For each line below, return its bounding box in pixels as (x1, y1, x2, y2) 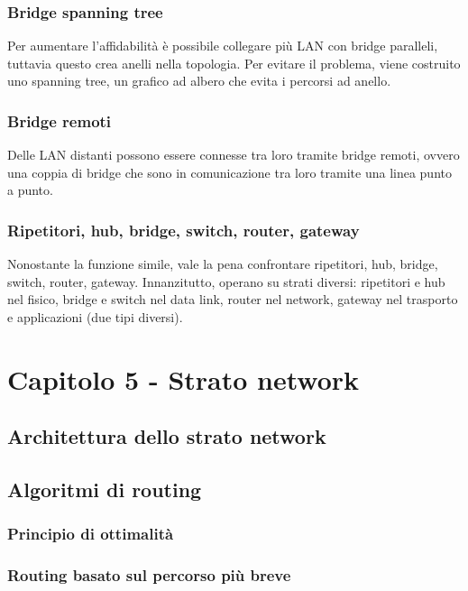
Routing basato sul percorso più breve (7, 564, 291, 586)
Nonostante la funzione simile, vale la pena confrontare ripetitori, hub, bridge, (7, 254, 438, 273)
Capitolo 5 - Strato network (7, 360, 360, 397)
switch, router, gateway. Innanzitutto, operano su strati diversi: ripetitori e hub (7, 272, 445, 291)
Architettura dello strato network (7, 422, 326, 450)
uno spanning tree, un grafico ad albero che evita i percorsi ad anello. (7, 71, 391, 90)
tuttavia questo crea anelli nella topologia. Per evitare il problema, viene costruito (7, 53, 461, 72)
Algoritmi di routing (7, 476, 202, 503)
